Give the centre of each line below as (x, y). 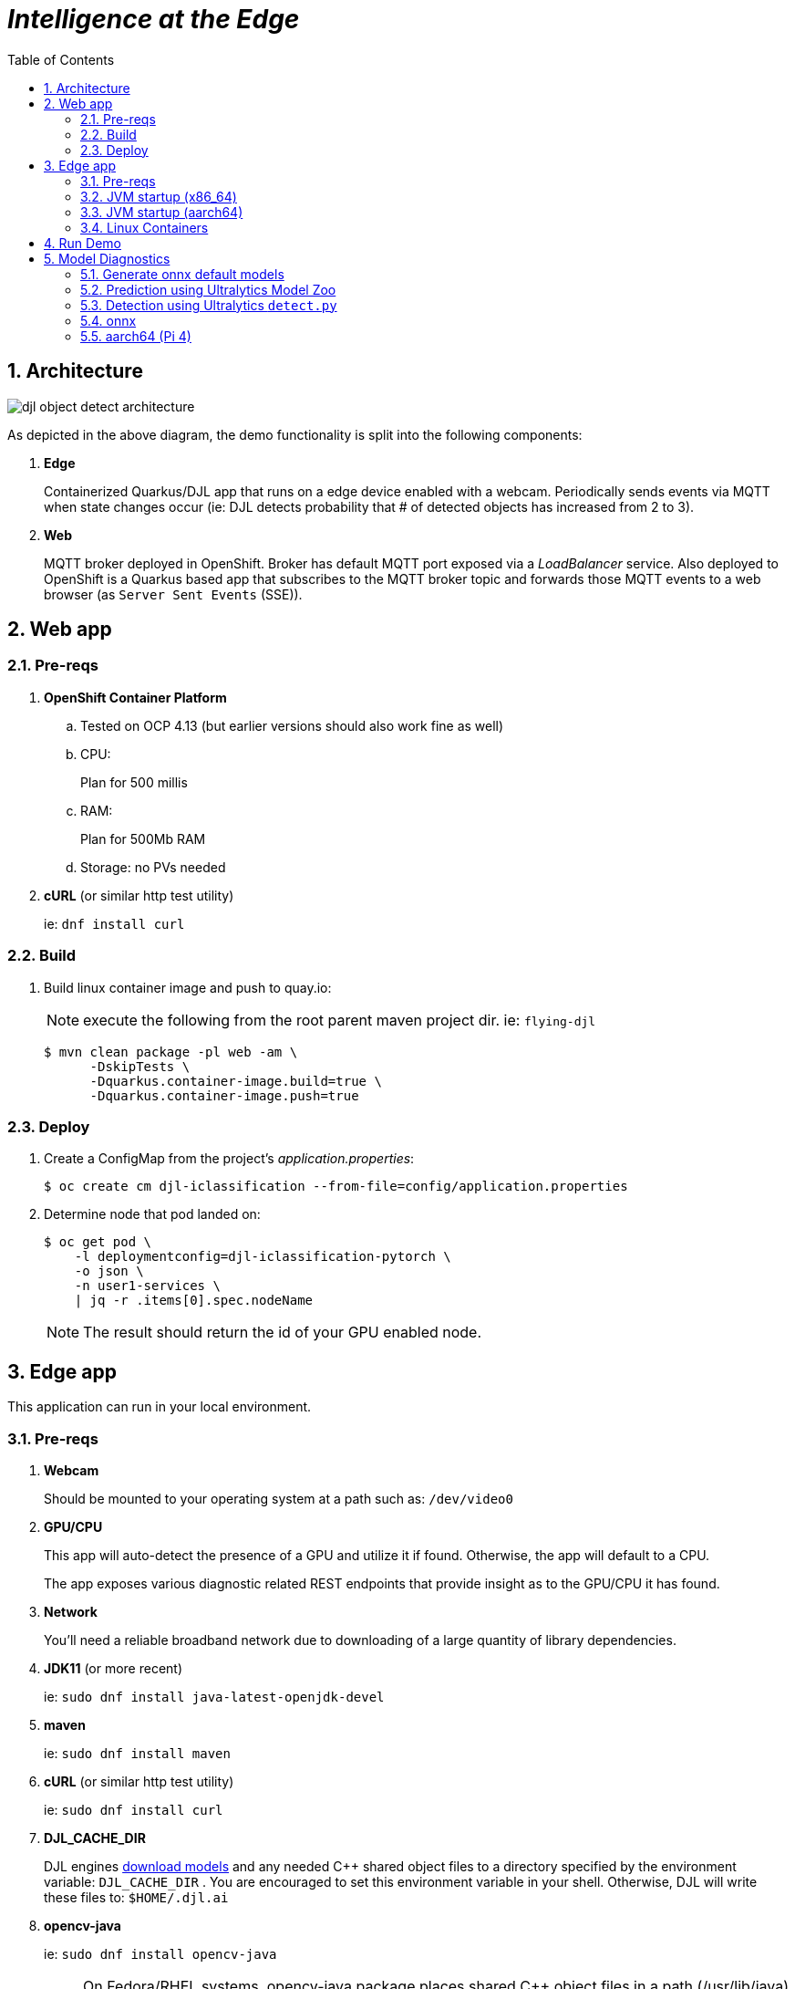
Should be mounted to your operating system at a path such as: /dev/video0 (279, 1498)
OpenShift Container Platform (135, 697)
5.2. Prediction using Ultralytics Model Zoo (208, 289)
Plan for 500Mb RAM (143, 838)
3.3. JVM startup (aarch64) (162, 212)
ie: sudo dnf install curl (134, 1809)
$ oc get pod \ (98, 1242)
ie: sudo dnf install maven (137, 1753)
